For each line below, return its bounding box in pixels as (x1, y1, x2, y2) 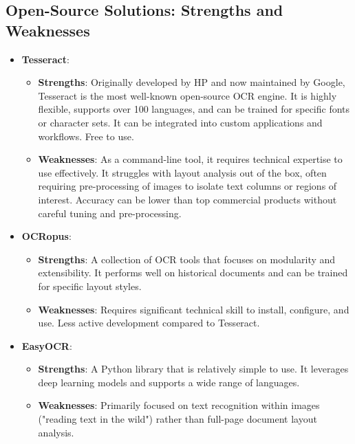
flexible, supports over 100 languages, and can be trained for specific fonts (38, 102, 350, 116)
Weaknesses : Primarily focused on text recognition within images (38, 398, 320, 412)
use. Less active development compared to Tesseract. (38, 315, 260, 330)
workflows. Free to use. (38, 129, 134, 143)
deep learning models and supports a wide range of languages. (38, 375, 300, 389)
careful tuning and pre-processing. (38, 206, 182, 220)
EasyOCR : (21, 338, 72, 353)
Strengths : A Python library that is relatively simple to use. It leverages (38, 362, 349, 376)
